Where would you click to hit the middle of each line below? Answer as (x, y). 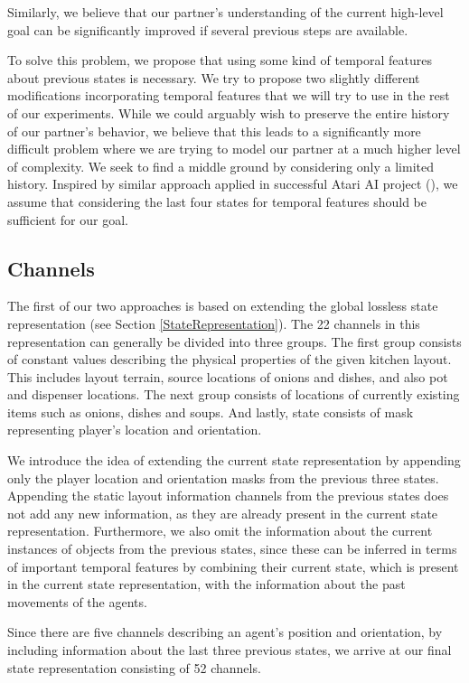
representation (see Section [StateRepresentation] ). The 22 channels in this (214, 323)
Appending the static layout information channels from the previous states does (228, 496)
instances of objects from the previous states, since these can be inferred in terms (232, 549)
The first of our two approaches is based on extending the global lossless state (223, 306)
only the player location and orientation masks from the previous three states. (223, 477)
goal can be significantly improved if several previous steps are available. (208, 29)
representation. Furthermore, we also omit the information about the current (220, 531)
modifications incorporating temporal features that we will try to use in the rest (229, 95)
